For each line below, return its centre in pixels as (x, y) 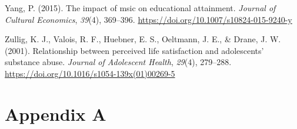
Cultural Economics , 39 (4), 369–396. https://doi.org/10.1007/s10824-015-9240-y (148, 19)
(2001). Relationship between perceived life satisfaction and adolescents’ (134, 50)
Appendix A (56, 113)
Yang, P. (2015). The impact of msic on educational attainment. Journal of (140, 8)
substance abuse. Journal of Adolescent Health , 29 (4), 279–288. (118, 62)
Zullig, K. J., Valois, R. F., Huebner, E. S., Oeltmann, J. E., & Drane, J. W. (143, 39)
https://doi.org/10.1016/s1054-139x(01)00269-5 (90, 73)
